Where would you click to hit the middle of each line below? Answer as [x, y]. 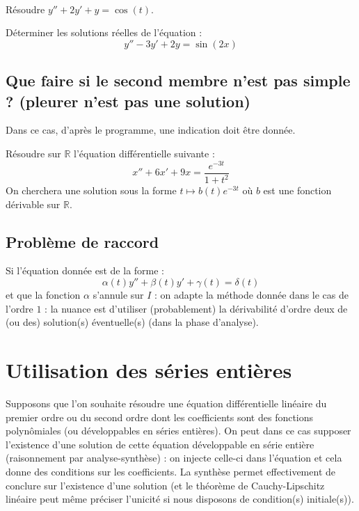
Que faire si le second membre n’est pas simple [178, 80]
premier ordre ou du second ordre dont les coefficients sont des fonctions [160, 417]
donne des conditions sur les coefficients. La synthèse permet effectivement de [170, 471]
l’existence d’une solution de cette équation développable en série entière [160, 444]
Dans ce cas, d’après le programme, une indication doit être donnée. [151, 130]
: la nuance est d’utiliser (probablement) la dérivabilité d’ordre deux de [196, 308]
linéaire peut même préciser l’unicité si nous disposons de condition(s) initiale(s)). [180, 499]
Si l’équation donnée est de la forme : [85, 270]
